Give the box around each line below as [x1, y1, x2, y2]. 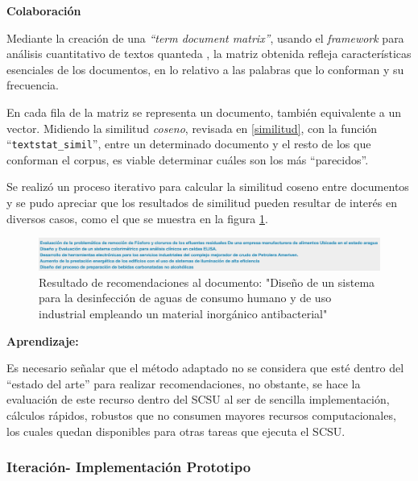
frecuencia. [6, 77, 59, 93]
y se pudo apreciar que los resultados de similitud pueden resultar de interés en [6, 194, 397, 210]
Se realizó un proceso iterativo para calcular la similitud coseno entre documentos [6, 178, 409, 195]
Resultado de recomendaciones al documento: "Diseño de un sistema [39, 273, 375, 290]
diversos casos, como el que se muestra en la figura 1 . [6, 209, 268, 226]
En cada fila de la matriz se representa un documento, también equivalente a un [6, 103, 402, 120]
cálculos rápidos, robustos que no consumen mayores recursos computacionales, [6, 406, 396, 423]
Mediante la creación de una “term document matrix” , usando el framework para [6, 29, 404, 46]
